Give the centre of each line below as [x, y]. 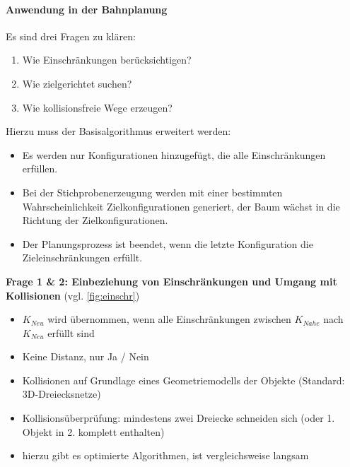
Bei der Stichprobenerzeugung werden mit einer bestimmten [152, 192]
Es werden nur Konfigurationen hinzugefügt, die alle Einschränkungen [174, 154]
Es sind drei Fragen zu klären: [71, 36]
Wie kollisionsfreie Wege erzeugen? [97, 107]
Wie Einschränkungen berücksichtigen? [107, 60]
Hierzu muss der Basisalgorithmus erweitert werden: [118, 131]
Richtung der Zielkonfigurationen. [95, 220]
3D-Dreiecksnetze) [62, 394]
